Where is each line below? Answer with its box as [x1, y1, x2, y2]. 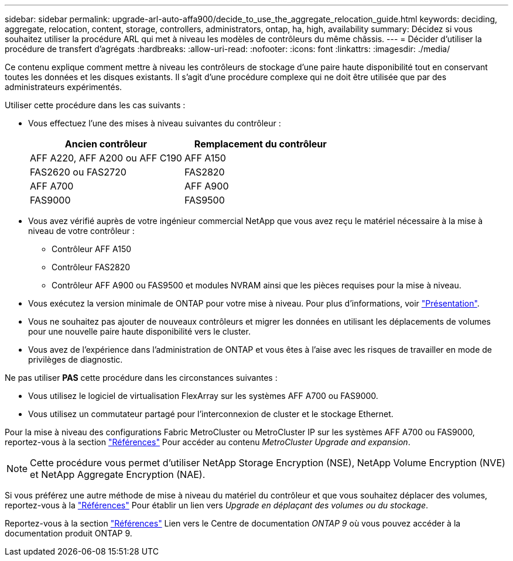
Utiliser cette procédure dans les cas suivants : [5, 100, 186, 110]
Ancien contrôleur [64, 138, 148, 150]
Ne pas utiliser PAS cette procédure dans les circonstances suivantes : [5, 373, 278, 383]
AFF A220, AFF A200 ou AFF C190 [30, 152, 182, 164]
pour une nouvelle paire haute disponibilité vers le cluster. [28, 326, 251, 336]
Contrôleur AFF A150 [52, 244, 132, 254]
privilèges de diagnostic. [28, 355, 123, 364]
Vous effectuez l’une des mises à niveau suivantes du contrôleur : [28, 118, 281, 128]
